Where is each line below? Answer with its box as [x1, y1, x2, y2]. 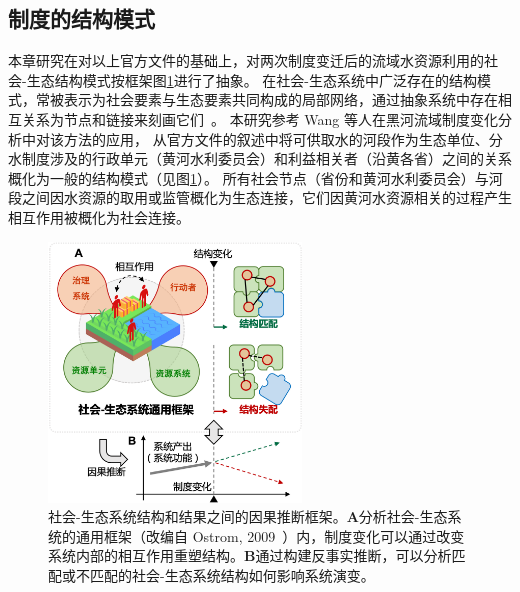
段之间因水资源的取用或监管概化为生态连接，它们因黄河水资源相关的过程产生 [8, 187, 512, 208]
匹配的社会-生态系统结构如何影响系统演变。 [89, 564, 375, 585]
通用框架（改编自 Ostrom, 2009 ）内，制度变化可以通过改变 [75, 525, 465, 546]
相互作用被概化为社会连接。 [8, 206, 190, 227]
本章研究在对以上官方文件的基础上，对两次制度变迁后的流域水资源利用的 [8, 50, 484, 71]
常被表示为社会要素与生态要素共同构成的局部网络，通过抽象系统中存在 [35, 89, 498, 110]
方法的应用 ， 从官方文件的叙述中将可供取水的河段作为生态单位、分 [63, 128, 503, 149]
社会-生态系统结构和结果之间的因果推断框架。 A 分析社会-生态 [48, 506, 448, 527]
